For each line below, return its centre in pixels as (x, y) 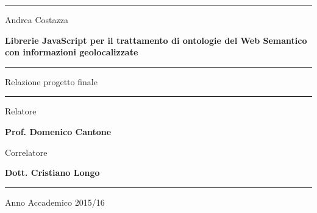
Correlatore (26, 152)
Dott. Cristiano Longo (52, 173)
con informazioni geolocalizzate (72, 52)
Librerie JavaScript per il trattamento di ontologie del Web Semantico (156, 40)
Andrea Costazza (37, 19)
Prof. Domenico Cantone (58, 131)
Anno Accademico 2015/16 (55, 202)
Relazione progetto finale (51, 81)
